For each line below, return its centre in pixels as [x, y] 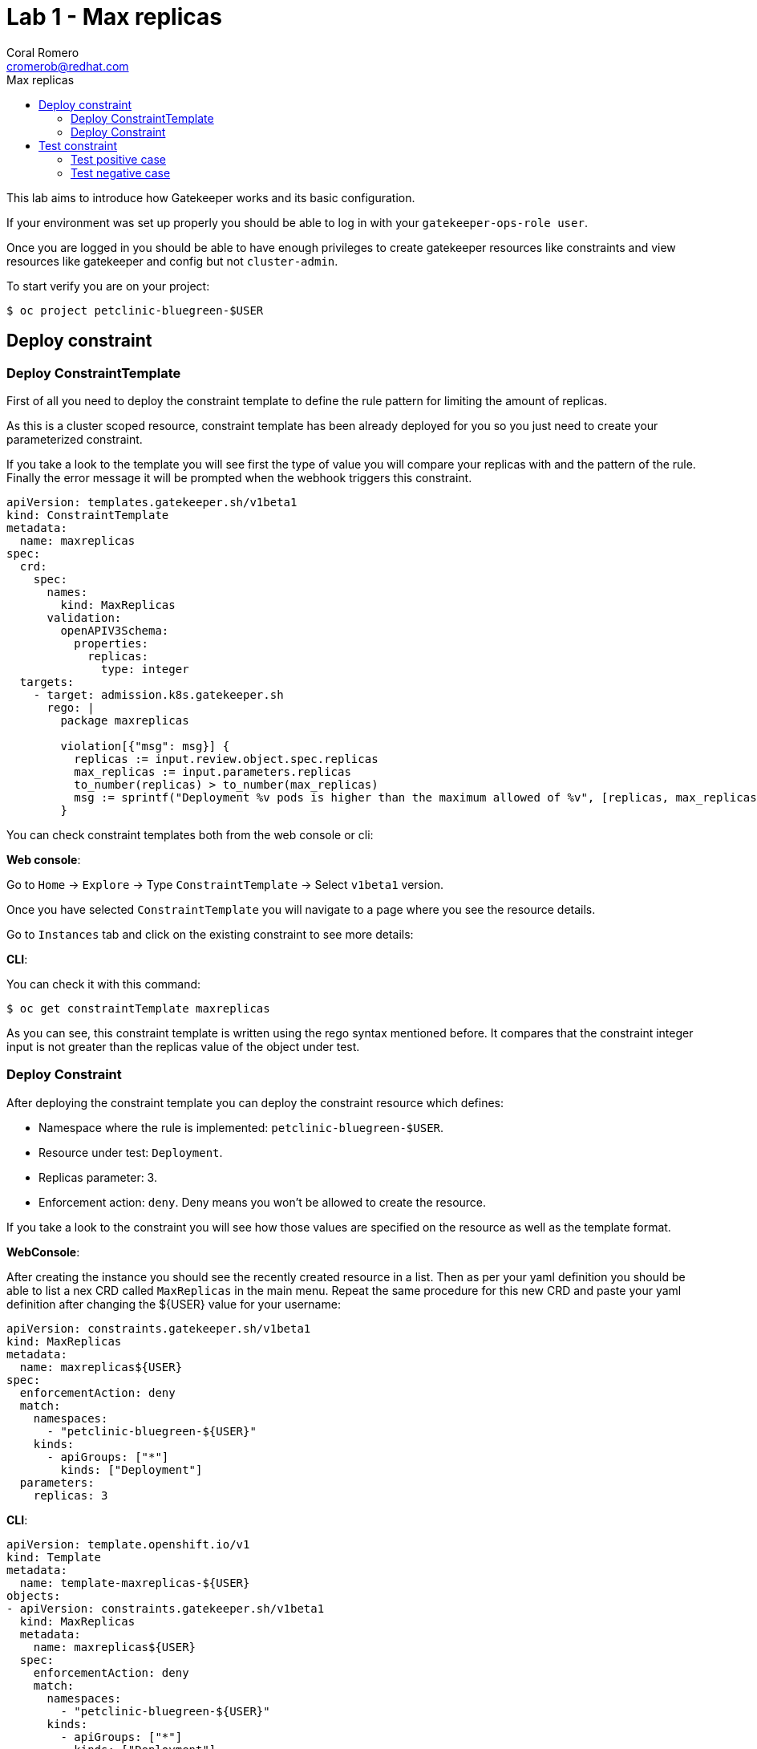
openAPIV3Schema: [115, 630]
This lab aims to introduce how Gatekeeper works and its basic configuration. [211, 197]
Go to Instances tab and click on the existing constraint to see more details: [210, 934]
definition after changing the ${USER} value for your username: [174, 1304]
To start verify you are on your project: [108, 286]
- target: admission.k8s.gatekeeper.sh [158, 694]
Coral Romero [43, 52]
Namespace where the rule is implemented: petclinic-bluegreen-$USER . [241, 1127]
